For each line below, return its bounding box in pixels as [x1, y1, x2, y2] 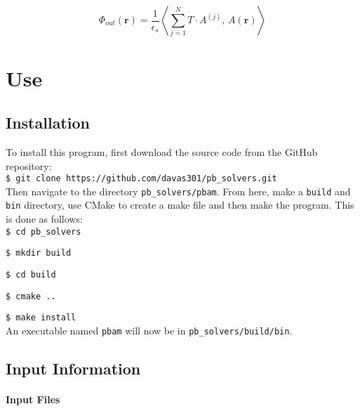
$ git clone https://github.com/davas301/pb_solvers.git [6, 174, 277, 184]
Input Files [6, 391, 60, 406]
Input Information [6, 357, 141, 379]
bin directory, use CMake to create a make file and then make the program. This [6, 197, 354, 212]
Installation [6, 112, 90, 133]
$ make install [6, 313, 76, 323]
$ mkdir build [6, 248, 72, 259]
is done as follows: [6, 211, 83, 226]
